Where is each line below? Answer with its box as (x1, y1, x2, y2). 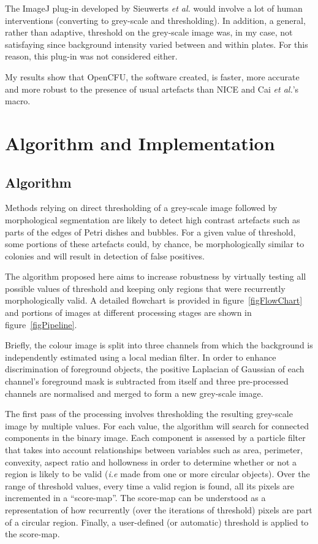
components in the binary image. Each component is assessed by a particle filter (5, 431, 306, 444)
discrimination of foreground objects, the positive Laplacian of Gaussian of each (5, 362, 305, 375)
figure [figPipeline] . (5, 318, 77, 331)
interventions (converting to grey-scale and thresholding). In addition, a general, (5, 13, 306, 26)
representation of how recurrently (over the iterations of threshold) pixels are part (5, 503, 312, 516)
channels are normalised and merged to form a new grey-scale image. (5, 386, 263, 399)
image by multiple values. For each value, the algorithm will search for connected (5, 419, 309, 432)
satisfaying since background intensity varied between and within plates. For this (5, 37, 308, 50)
